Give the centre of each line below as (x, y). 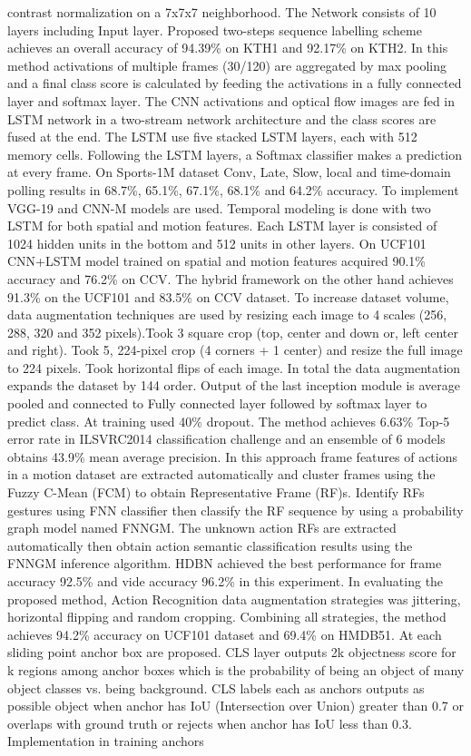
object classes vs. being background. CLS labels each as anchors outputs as (216, 687)
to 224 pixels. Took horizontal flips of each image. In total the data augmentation (234, 367)
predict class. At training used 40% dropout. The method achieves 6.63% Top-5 (229, 421)
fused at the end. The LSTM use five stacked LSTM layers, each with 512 (212, 137)
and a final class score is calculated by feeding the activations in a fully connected (235, 83)
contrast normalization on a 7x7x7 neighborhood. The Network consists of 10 (222, 12)
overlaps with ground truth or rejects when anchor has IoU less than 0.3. (210, 723)
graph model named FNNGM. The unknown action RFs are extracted (202, 528)
